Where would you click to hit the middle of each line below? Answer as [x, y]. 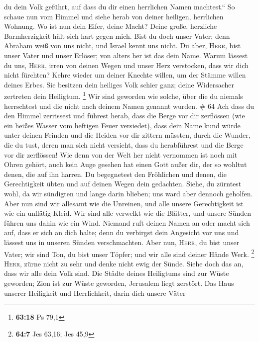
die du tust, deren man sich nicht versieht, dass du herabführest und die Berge [124, 144]
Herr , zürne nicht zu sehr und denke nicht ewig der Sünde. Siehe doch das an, [124, 263]
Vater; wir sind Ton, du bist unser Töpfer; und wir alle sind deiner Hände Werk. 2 [129, 253]
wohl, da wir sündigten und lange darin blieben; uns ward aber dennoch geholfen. [129, 193]
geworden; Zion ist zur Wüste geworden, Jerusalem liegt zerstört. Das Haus [119, 283]
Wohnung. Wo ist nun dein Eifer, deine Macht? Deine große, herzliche [111, 26]
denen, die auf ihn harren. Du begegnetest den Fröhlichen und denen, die [116, 174]
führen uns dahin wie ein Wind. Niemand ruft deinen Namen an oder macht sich [127, 222]
